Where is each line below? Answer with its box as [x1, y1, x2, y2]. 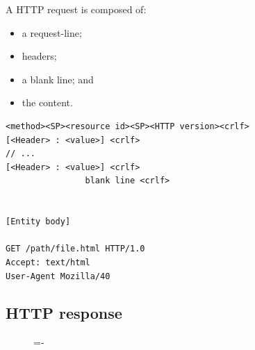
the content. [22, 95, 73, 110]
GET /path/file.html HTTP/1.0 [6, 244, 145, 254]
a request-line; [22, 25, 82, 40]
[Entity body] [6, 217, 71, 227]
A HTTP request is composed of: [6, 2, 147, 16]
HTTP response [6, 302, 122, 324]
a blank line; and [22, 72, 94, 86]
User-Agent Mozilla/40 [6, 271, 110, 281]
